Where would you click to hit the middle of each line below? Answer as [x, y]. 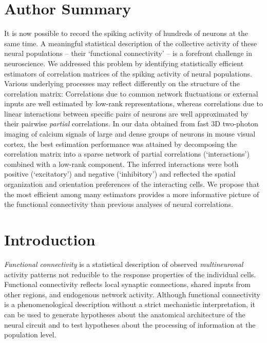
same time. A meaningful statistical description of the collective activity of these [131, 43]
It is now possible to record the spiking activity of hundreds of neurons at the [126, 33]
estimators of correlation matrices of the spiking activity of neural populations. [128, 73]
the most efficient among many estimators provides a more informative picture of [132, 194]
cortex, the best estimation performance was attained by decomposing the [121, 144]
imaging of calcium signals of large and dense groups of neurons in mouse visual [130, 134]
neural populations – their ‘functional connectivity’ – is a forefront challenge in [128, 53]
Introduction [50, 239]
